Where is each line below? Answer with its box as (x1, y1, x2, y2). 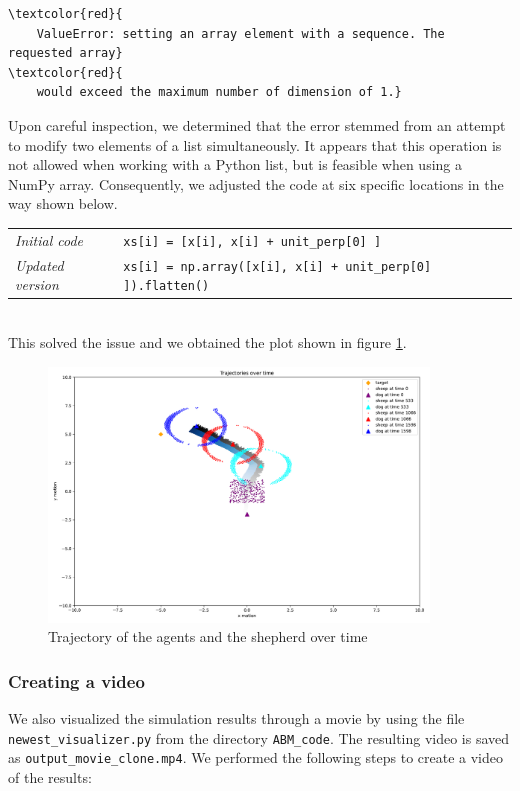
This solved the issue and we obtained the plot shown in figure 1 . (8, 332, 407, 352)
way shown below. (8, 193, 118, 214)
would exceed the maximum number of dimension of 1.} (36, 85, 402, 100)
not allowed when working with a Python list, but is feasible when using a (8, 154, 463, 175)
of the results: (8, 766, 92, 787)
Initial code (15, 229, 84, 250)
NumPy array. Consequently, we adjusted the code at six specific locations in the (8, 173, 504, 194)
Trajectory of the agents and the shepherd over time (48, 626, 368, 647)
